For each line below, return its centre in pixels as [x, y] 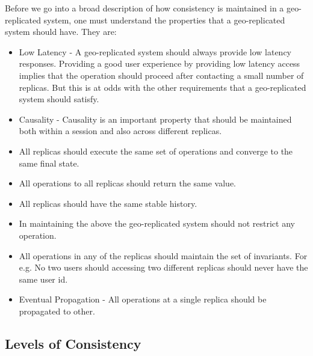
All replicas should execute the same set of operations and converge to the [156, 151]
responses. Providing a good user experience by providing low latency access [160, 63]
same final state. [49, 163]
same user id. [43, 279]
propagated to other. [57, 311]
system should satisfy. [59, 99]
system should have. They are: [61, 32]
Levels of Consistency [73, 343]
